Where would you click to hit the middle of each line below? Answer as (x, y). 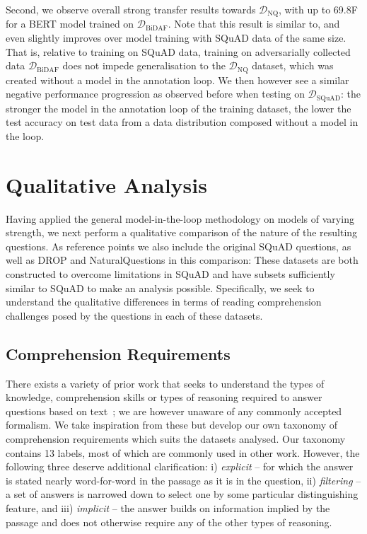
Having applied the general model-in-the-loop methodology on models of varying (180, 218)
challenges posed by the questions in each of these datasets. (134, 315)
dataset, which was (293, 65)
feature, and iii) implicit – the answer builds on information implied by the (168, 507)
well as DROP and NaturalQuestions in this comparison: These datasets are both (182, 260)
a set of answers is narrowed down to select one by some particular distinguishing (182, 494)
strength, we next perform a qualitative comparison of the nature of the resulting (182, 232)
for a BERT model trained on (70, 24)
